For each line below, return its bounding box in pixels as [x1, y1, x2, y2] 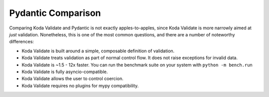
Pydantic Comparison [9, 7, 101, 18]
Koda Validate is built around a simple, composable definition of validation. [21, 48, 175, 54]
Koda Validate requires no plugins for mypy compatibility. [21, 83, 139, 89]
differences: [9, 39, 34, 45]
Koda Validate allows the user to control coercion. [21, 76, 124, 82]
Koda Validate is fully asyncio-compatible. [21, 69, 108, 75]
